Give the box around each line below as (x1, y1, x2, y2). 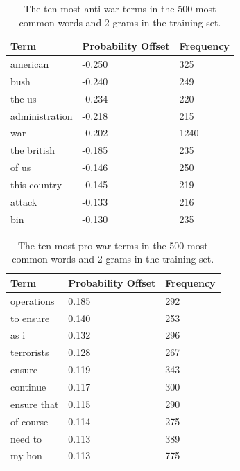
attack (10, 194, 37, 208)
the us (10, 91, 37, 105)
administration (10, 108, 73, 123)
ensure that (10, 396, 59, 411)
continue (10, 379, 46, 393)
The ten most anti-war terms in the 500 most (24, 1, 216, 15)
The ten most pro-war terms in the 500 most (17, 238, 208, 252)
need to (10, 431, 42, 445)
